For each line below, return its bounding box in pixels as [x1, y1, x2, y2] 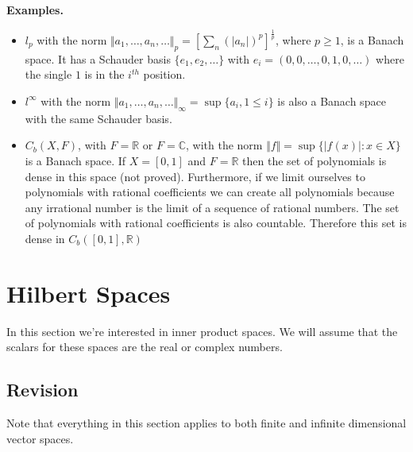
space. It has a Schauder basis [25, 50, 171, 67]
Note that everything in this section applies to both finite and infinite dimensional [6, 415, 407, 431]
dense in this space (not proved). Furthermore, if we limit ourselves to [25, 168, 365, 184]
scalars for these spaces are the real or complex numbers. [6, 338, 283, 355]
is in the [84, 66, 125, 83]
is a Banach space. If [25, 152, 126, 168]
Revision [6, 377, 79, 402]
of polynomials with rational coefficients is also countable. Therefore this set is [25, 214, 407, 231]
